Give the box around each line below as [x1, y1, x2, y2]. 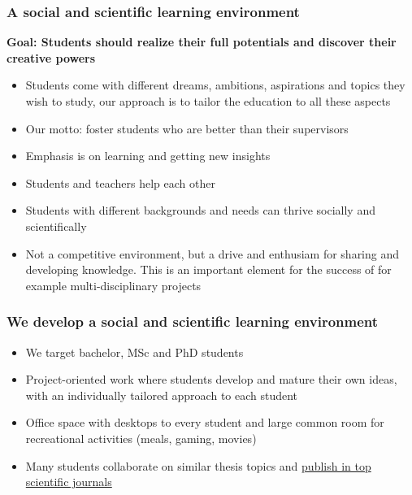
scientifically [25, 217, 87, 234]
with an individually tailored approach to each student [25, 386, 298, 403]
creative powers [7, 49, 96, 66]
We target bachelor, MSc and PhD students [25, 343, 244, 360]
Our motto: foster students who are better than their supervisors [25, 119, 349, 137]
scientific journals [25, 473, 112, 490]
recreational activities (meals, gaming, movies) [25, 429, 257, 446]
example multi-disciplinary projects [25, 276, 202, 293]
